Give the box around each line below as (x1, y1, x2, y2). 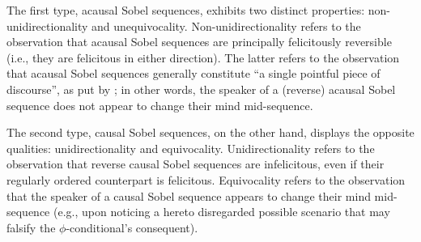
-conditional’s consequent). (66, 219, 198, 236)
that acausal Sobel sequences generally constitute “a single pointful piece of (6, 65, 381, 82)
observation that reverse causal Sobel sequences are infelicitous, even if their (6, 155, 385, 172)
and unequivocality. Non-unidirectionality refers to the (91, 17, 361, 34)
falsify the (6, 219, 56, 236)
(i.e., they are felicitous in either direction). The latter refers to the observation (6, 49, 400, 66)
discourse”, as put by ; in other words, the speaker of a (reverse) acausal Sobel (6, 80, 396, 97)
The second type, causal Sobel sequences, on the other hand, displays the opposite (6, 124, 415, 141)
